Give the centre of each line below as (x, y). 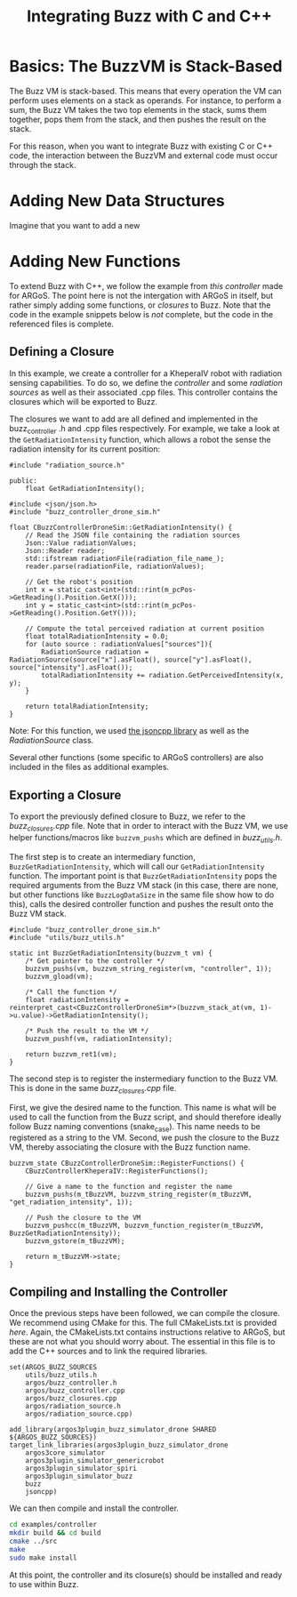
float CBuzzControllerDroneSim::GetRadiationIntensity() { (121, 528)
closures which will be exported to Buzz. (84, 401)
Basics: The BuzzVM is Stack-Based (146, 66)
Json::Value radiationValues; (81, 543)
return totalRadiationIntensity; (87, 707)
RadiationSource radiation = (95, 652)
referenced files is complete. (61, 324)
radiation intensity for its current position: (85, 449)
